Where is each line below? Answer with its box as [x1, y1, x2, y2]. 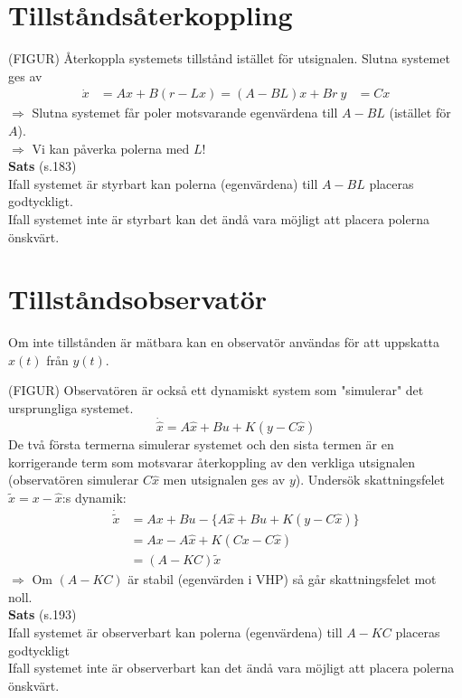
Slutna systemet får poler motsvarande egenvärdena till [32, 103, 338, 122]
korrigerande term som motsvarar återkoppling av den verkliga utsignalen [8, 452, 416, 471]
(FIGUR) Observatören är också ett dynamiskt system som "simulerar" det [8, 381, 424, 400]
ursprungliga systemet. [8, 399, 134, 417]
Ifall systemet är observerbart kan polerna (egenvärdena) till [8, 622, 343, 641]
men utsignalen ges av [163, 470, 286, 489]
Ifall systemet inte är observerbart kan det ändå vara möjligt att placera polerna [8, 658, 455, 677]
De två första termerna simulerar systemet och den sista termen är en [8, 435, 394, 454]
